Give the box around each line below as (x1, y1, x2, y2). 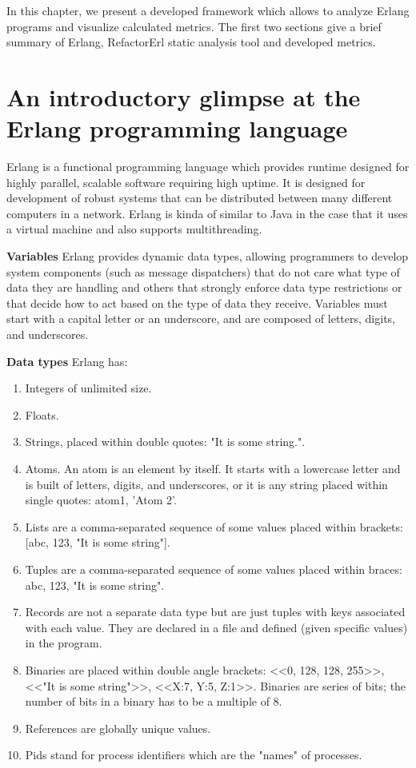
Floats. (25, 406, 59, 423)
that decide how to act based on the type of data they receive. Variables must (6, 294, 388, 311)
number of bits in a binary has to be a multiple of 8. (25, 693, 282, 710)
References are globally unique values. (25, 719, 211, 736)
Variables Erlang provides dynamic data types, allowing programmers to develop (6, 248, 409, 265)
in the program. (25, 635, 102, 651)
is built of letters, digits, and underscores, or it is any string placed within (25, 476, 388, 492)
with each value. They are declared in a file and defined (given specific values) (25, 619, 408, 635)
